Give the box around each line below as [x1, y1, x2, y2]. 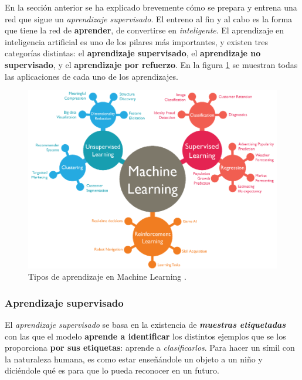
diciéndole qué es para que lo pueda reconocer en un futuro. [5, 364, 219, 376]
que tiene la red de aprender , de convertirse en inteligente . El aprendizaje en [5, 24, 284, 36]
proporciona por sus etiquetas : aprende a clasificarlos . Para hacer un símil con [5, 341, 295, 354]
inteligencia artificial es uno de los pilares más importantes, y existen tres [5, 35, 269, 48]
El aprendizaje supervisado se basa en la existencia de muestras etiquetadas [5, 318, 286, 330]
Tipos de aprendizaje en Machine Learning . [28, 270, 186, 283]
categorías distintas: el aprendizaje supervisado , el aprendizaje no [5, 47, 261, 59]
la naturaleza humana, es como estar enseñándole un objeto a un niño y [5, 352, 263, 365]
